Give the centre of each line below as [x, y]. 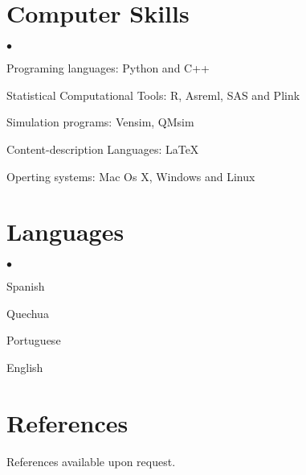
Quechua [28, 313]
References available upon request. [91, 461]
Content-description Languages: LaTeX [103, 149]
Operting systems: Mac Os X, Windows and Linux [131, 176]
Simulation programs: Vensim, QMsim [100, 122]
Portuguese [34, 340]
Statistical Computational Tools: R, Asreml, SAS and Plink [153, 95]
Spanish [26, 286]
